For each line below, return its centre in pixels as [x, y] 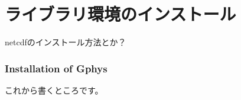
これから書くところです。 [54, 90]
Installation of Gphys [56, 68]
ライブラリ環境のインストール [120, 14]
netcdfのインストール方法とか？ [66, 42]
